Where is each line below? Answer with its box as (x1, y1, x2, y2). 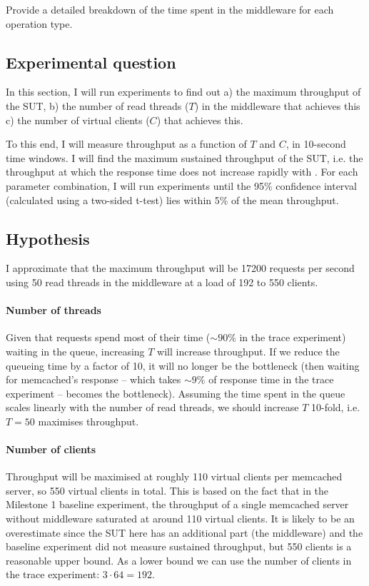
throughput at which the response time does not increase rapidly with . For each (6, 164, 358, 179)
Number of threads (6, 303, 101, 318)
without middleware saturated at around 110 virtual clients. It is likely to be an (6, 511, 355, 526)
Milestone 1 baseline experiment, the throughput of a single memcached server (6, 497, 349, 512)
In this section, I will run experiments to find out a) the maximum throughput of (6, 84, 361, 99)
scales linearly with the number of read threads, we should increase (6, 400, 299, 415)
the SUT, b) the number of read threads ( (6, 98, 189, 113)
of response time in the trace (208, 372, 334, 387)
